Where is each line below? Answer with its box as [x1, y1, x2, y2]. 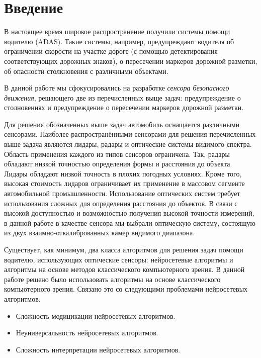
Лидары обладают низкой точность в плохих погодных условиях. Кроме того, [4, 168, 242, 178]
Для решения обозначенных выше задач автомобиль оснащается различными [4, 119, 240, 129]
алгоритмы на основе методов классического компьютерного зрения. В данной [4, 264, 245, 275]
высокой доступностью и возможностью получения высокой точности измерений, [4, 208, 254, 218]
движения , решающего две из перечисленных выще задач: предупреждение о [4, 92, 241, 103]
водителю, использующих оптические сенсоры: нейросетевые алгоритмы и [4, 254, 233, 264]
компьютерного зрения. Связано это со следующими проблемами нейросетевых [4, 284, 248, 294]
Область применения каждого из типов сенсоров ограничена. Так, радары [4, 148, 230, 159]
